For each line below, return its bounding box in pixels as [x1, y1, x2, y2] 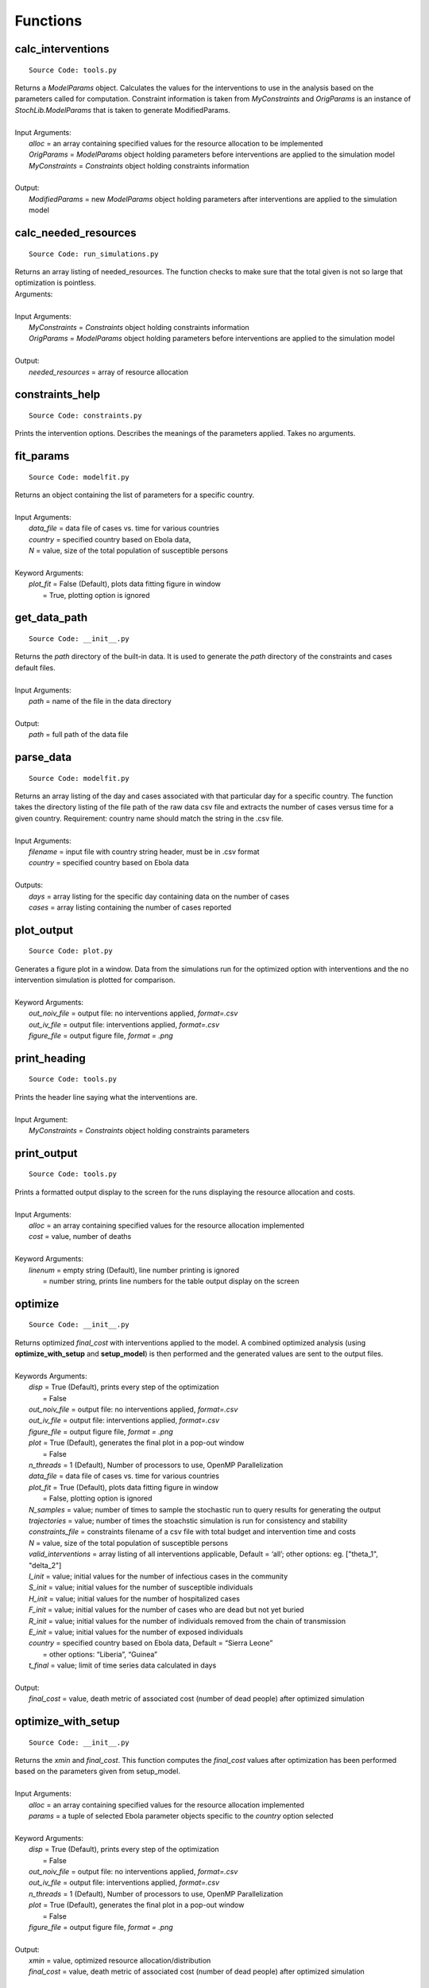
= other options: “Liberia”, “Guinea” [42, 1649, 158, 1659]
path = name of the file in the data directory [29, 697, 172, 706]
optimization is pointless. [14, 278, 97, 288]
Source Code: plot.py [29, 946, 113, 956]
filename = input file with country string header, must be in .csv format [29, 847, 260, 856]
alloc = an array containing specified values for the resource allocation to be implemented [29, 138, 323, 148]
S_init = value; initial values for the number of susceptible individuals [29, 1582, 253, 1592]
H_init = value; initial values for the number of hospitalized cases [29, 1594, 240, 1603]
